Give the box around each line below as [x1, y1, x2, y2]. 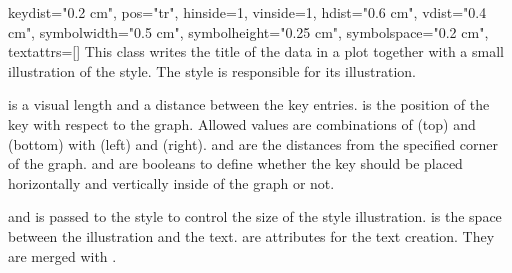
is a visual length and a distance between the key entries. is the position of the [8, 94, 490, 115]
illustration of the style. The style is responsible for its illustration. [8, 60, 416, 81]
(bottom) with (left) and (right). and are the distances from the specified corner [8, 133, 499, 154]
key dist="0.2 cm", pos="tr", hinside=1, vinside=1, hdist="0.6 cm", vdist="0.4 [8, 2, 487, 22]
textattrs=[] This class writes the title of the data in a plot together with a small [8, 41, 504, 62]
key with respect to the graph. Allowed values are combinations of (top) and [8, 113, 476, 134]
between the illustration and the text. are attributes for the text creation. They [8, 225, 495, 246]
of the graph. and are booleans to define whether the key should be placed [8, 153, 463, 174]
